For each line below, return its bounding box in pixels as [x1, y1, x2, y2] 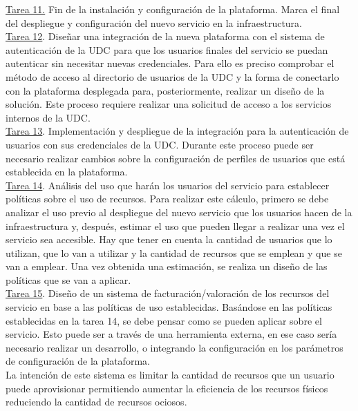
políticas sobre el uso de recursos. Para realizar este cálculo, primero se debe [6, 191, 329, 206]
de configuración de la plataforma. [6, 354, 150, 368]
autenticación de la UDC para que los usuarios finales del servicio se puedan [6, 42, 328, 57]
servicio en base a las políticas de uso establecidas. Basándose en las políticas [6, 300, 332, 314]
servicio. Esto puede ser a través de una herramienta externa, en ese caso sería [6, 327, 337, 341]
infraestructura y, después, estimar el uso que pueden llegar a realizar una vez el [6, 218, 345, 233]
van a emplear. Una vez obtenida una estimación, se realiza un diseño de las [6, 259, 328, 274]
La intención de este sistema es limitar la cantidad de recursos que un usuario [6, 367, 335, 382]
